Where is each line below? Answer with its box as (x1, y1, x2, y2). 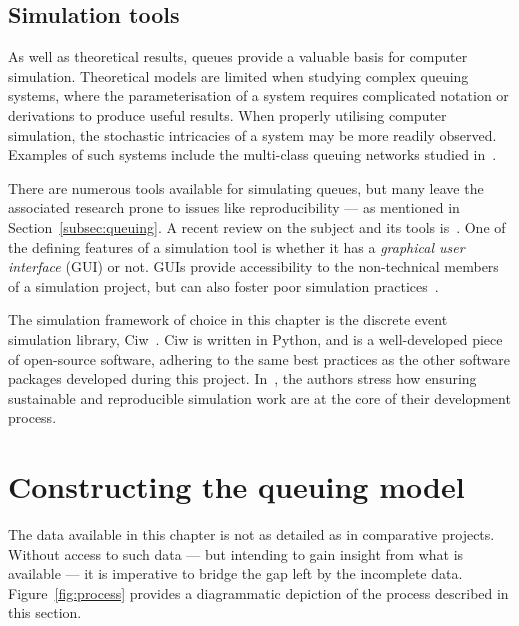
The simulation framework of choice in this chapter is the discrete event (8, 309, 448, 330)
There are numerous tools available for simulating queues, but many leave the (8, 177, 484, 198)
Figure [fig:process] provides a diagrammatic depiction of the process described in (8, 582, 509, 603)
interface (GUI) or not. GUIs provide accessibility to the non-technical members (8, 256, 499, 277)
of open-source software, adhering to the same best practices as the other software (8, 348, 510, 369)
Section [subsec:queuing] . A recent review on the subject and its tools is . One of (8, 216, 506, 237)
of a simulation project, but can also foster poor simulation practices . (8, 275, 439, 296)
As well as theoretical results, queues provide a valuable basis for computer (8, 46, 468, 67)
